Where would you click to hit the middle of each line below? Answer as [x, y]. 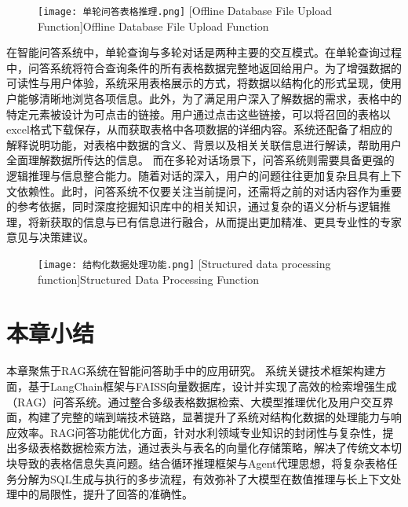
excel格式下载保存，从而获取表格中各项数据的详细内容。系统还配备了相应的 [199, 129]
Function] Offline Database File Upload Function [153, 26]
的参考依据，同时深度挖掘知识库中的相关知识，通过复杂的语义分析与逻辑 [193, 206]
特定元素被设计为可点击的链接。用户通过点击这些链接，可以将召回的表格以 [199, 114]
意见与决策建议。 [50, 237]
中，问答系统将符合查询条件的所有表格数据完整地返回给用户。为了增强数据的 [204, 67]
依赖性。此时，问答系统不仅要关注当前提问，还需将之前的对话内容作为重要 [209, 191]
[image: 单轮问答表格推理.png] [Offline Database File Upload [185, 10]
